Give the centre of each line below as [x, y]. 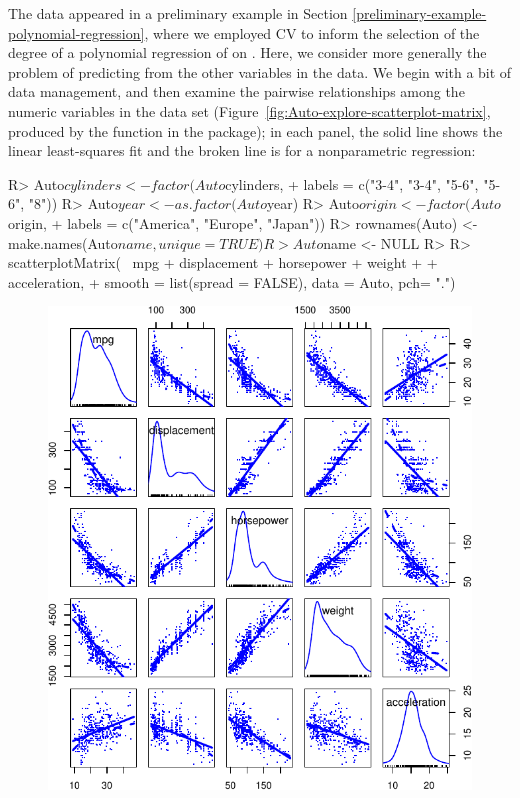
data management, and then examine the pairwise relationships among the [236, 91]
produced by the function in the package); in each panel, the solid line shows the [255, 130]
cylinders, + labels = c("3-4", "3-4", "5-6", [352, 183]
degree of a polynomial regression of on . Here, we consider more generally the [247, 52]
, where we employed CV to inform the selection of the [312, 32]
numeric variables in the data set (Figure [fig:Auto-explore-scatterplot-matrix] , [249, 110]
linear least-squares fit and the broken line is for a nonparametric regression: [242, 150]
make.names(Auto [63, 242]
